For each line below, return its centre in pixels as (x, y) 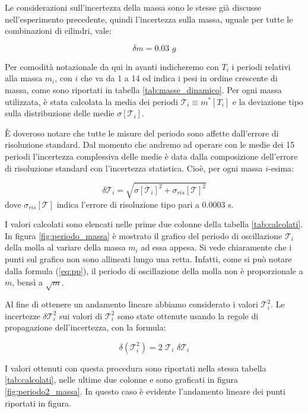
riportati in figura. (38, 403)
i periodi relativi (261, 66)
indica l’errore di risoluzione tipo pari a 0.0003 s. (145, 204)
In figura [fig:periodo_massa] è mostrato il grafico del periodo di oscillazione (144, 235)
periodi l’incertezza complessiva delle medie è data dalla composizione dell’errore (151, 156)
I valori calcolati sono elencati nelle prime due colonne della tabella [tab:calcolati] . (154, 224)
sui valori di (81, 315)
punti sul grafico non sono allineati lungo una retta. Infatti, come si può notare (148, 259)
